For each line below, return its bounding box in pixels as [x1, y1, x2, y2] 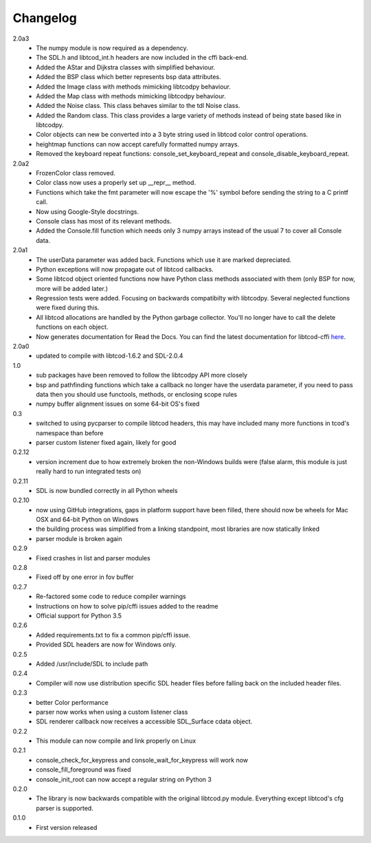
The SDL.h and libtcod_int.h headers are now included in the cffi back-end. [36, 54, 249, 62]
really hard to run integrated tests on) [36, 468, 142, 476]
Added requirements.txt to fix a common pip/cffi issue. [36, 631, 191, 639]
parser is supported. [36, 804, 94, 812]
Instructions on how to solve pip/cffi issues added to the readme [36, 602, 218, 610]
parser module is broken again [36, 534, 123, 543]
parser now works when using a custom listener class [36, 708, 188, 716]
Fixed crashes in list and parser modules [36, 554, 150, 562]
